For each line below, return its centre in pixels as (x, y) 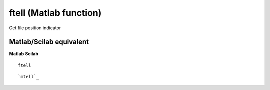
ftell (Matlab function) (55, 13)
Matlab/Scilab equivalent (49, 42)
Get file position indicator (35, 28)
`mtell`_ (29, 77)
